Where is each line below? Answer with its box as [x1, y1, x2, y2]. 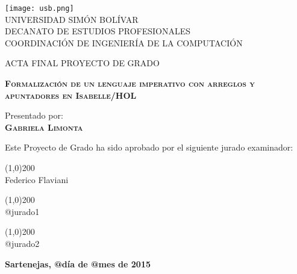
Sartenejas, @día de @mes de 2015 [5, 257, 151, 270]
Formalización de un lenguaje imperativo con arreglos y [5, 77, 255, 90]
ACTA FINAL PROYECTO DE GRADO [5, 57, 160, 69]
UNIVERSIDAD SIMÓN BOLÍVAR [5, 13, 139, 25]
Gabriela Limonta [5, 120, 83, 133]
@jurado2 [5, 237, 40, 249]
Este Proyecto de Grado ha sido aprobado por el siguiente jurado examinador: [5, 141, 293, 154]
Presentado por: [5, 109, 63, 122]
